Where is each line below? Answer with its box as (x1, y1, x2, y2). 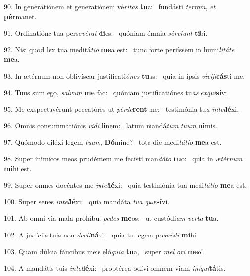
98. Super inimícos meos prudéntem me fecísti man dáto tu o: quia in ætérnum (4, 153, 243, 163)
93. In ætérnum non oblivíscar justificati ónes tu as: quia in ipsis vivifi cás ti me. (4, 70, 245, 80)
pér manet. (4, 11, 37, 21)
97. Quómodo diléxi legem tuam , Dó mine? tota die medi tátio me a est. (4, 137, 222, 147)
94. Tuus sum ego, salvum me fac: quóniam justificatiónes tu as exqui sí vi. (4, 87, 229, 97)
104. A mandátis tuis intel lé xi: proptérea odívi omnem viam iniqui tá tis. (4, 263, 226, 273)
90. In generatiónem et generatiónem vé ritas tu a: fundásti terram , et (4, 1, 216, 11)
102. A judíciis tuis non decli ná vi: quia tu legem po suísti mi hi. (4, 229, 198, 239)
